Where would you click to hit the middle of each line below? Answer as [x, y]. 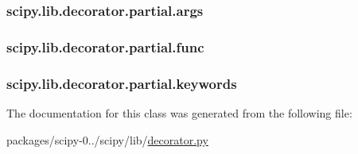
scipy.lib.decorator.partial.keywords [122, 83]
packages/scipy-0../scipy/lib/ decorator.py [107, 139]
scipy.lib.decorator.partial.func [105, 46]
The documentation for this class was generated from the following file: [179, 112]
